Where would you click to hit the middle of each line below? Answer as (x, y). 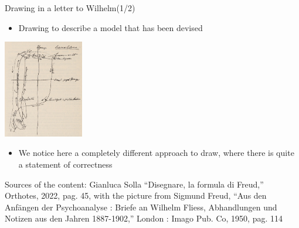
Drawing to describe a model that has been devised (111, 27)
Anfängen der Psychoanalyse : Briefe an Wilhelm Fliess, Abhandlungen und (141, 207)
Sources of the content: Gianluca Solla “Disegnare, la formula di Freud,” (134, 184)
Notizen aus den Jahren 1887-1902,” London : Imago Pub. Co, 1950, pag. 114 (144, 218)
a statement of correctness (65, 164)
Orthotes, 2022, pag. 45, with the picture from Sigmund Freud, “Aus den (136, 195)
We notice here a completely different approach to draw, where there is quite (156, 153)
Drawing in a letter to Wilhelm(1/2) (70, 8)
